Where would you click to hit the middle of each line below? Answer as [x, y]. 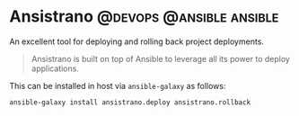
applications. [55, 68]
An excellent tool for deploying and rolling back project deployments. [137, 41]
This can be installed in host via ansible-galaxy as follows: [118, 85]
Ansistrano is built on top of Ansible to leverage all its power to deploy [160, 58]
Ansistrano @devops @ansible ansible [144, 17]
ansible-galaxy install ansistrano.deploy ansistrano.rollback [130, 102]
